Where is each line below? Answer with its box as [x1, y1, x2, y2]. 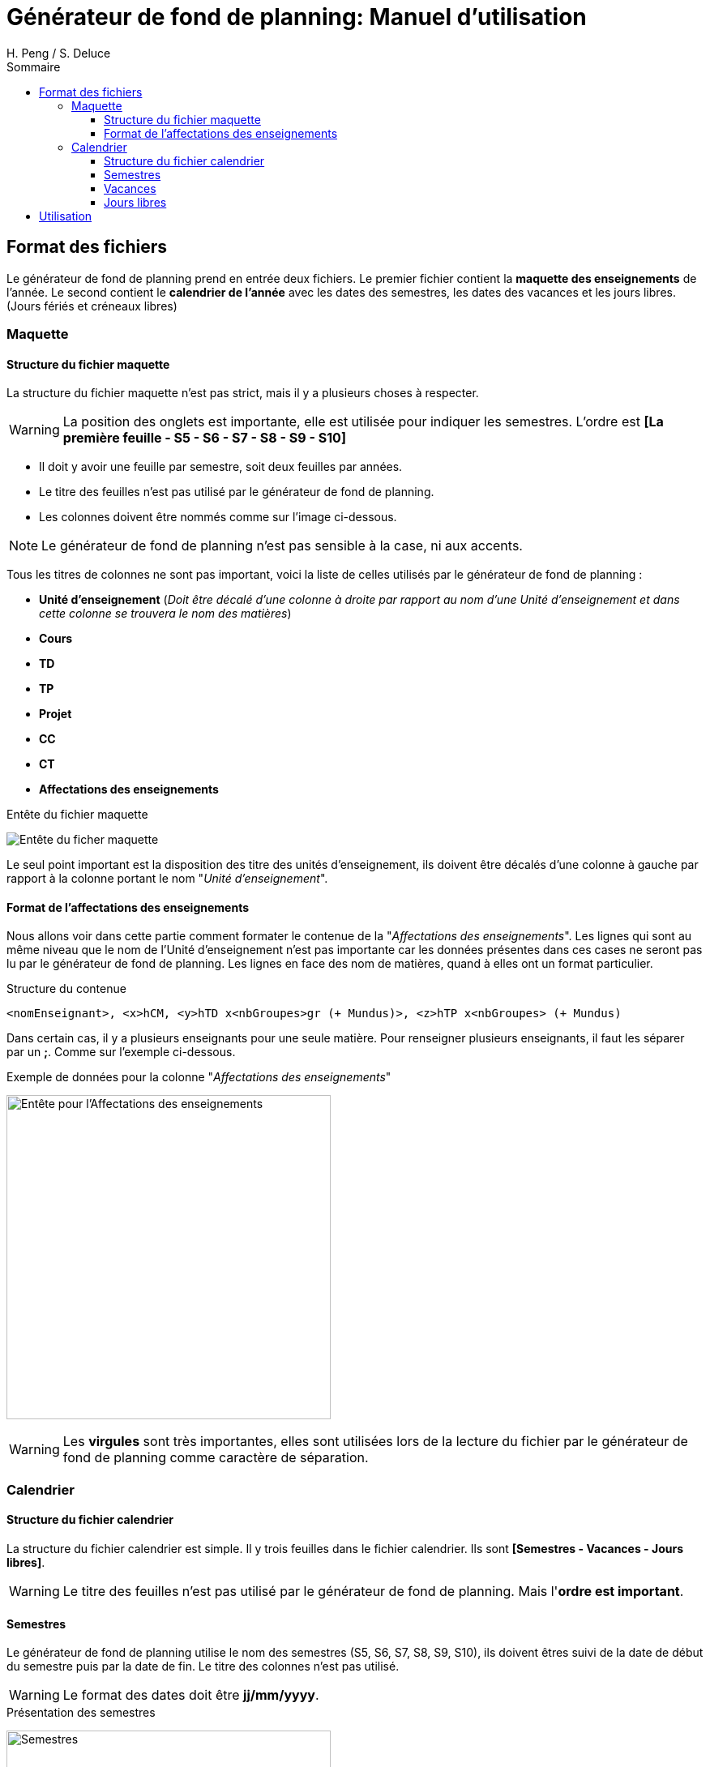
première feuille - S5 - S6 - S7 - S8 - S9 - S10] [62, 430, 346, 447]
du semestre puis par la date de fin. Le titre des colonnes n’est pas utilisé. [6, 1659, 400, 1674]
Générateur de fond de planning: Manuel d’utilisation [6, 3, 587, 31]
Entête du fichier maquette [6, 807, 148, 822]
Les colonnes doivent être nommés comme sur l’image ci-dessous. [39, 510, 397, 524]
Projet [39, 707, 72, 721]
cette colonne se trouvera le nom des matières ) [39, 606, 292, 621]
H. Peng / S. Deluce [6, 45, 111, 60]
